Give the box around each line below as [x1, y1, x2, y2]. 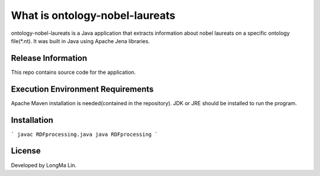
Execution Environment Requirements [11, 84, 154, 94]
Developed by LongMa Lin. [11, 161, 77, 168]
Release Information [11, 53, 88, 63]
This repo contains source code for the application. [11, 69, 136, 76]
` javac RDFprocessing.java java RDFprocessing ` [11, 131, 158, 138]
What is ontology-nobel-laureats [11, 9, 176, 22]
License [11, 146, 41, 156]
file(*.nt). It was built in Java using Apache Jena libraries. [11, 37, 151, 44]
